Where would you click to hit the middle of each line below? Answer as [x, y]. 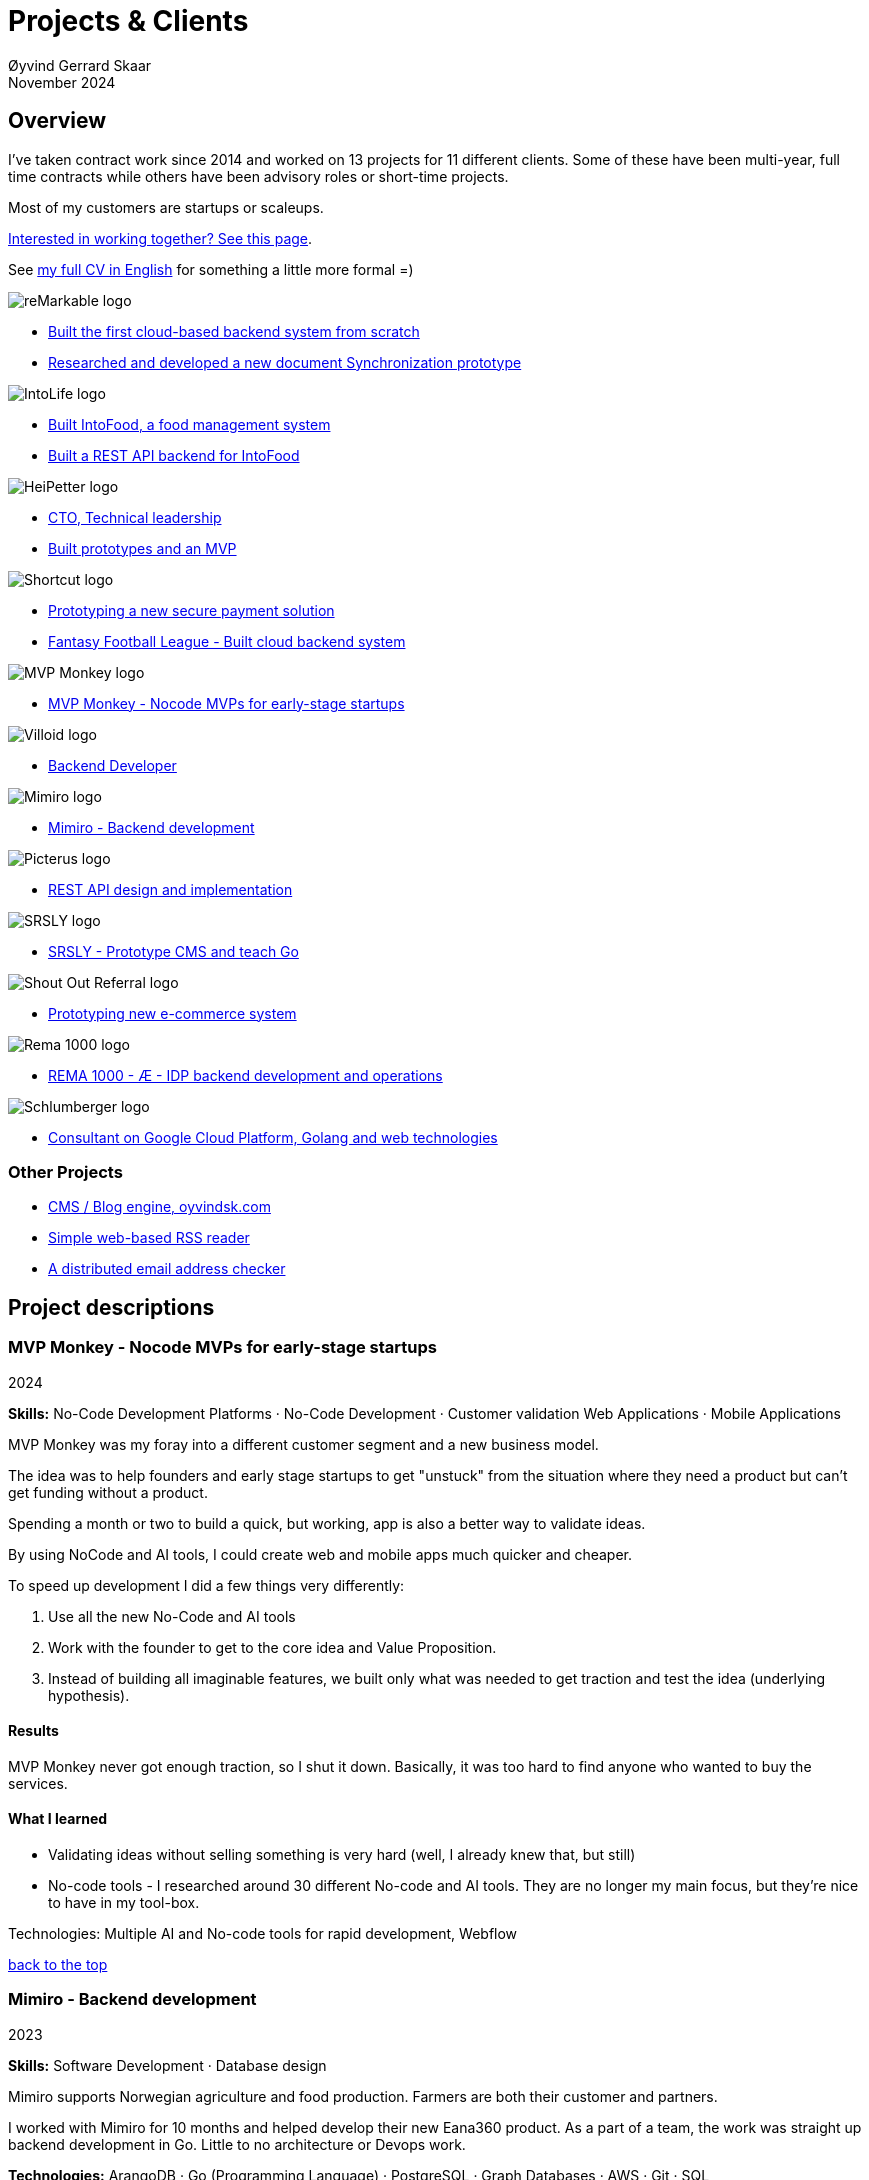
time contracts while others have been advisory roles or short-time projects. [258, 176]
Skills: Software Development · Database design [167, 2065]
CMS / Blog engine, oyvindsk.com [159, 1207]
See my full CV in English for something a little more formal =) [211, 269]
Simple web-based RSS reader [149, 1238]
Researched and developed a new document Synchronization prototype [285, 362]
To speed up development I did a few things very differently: [206, 1585]
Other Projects [65, 1171]
